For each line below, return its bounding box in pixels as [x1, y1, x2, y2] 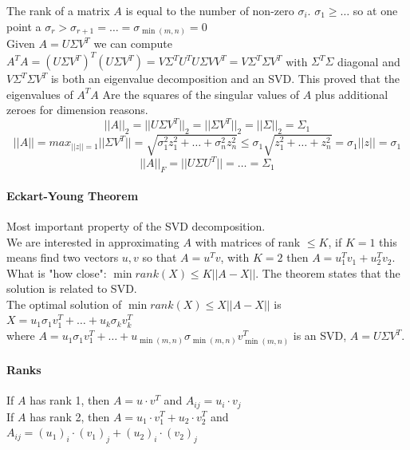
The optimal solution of [6, 295, 122, 312]
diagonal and [337, 53, 400, 69]
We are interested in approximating [6, 233, 179, 250]
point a [6, 18, 41, 34]
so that [142, 249, 177, 266]
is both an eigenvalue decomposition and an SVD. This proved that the [50, 70, 400, 87]
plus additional [314, 85, 388, 102]
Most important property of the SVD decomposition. [6, 217, 266, 234]
